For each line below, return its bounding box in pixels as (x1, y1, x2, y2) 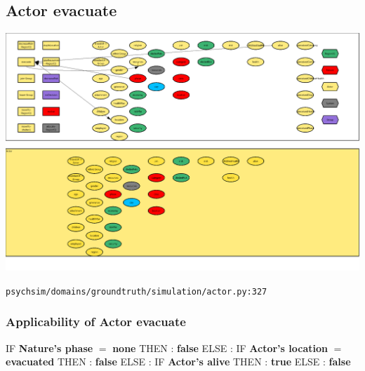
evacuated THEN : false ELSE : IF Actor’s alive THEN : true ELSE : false (6, 354, 351, 369)
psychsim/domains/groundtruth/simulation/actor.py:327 (6, 286, 267, 297)
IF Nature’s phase (6, 340, 93, 355)
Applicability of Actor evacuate (6, 313, 186, 330)
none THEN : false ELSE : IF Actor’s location (112, 340, 328, 355)
